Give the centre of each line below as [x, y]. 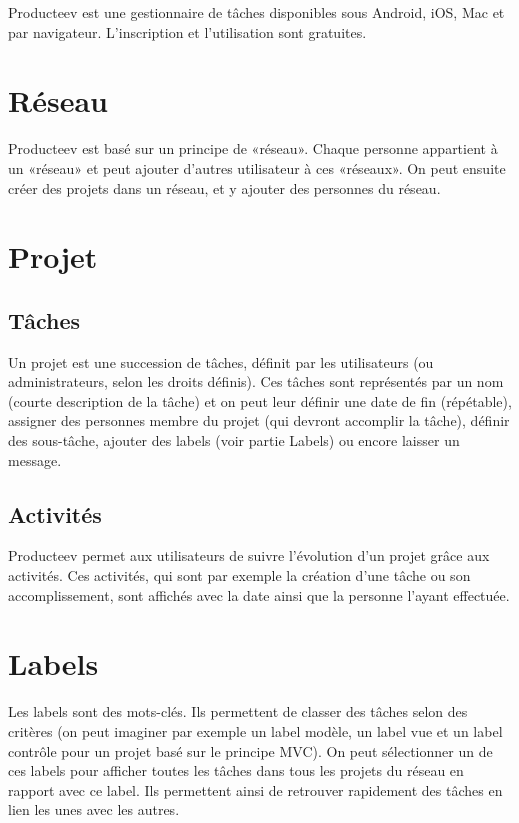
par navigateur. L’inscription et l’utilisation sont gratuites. [187, 31]
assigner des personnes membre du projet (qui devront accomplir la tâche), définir [259, 420]
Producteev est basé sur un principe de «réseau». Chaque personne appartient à [253, 148]
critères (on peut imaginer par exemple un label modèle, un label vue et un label [255, 730]
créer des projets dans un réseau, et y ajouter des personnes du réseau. [224, 187]
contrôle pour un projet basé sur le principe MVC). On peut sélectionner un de [250, 750]
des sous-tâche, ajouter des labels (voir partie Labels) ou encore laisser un [234, 440]
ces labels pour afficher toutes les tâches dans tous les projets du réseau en [236, 770]
